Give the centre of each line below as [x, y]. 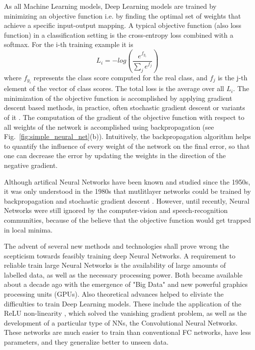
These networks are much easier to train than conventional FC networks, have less [127, 332]
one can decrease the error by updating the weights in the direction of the [115, 155]
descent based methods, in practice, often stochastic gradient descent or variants [125, 107]
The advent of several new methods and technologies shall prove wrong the [116, 246]
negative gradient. [31, 165]
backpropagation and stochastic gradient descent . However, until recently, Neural [127, 200]
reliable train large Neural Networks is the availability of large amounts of [115, 265]
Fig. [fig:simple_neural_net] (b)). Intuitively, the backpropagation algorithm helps [127, 136]
